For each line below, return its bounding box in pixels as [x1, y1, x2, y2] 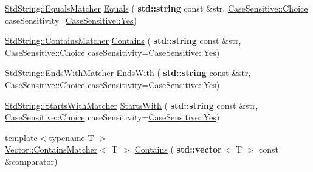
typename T [49, 131, 94, 143]
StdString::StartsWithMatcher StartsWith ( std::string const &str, [5, 98, 258, 111]
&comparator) [5, 154, 58, 167]
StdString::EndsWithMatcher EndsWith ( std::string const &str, [5, 66, 251, 79]
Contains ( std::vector [134, 143, 222, 156]
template [5, 131, 38, 143]
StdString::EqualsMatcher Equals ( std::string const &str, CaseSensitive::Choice [5, 2, 308, 14]
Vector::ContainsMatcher [5, 143, 98, 156]
